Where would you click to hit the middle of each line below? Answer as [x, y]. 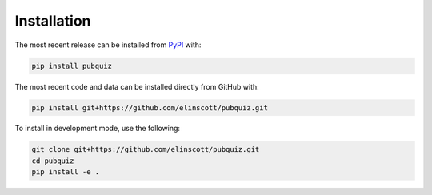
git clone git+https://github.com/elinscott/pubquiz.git [146, 149]
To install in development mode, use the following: [97, 129]
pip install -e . [66, 172]
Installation [53, 21]
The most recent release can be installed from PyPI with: [108, 45]
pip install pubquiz [72, 66]
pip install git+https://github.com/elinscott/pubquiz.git [150, 107]
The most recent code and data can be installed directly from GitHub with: [137, 86]
